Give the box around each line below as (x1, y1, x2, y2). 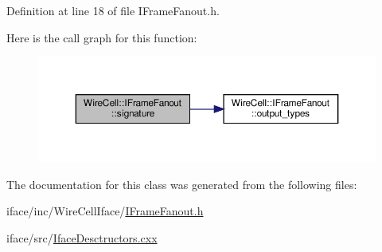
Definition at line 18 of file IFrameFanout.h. (6, 2, 220, 18)
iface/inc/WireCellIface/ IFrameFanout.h (6, 203, 204, 219)
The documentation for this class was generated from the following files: (6, 175, 357, 192)
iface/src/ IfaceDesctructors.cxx (6, 229, 158, 246)
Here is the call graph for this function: (6, 29, 197, 45)
